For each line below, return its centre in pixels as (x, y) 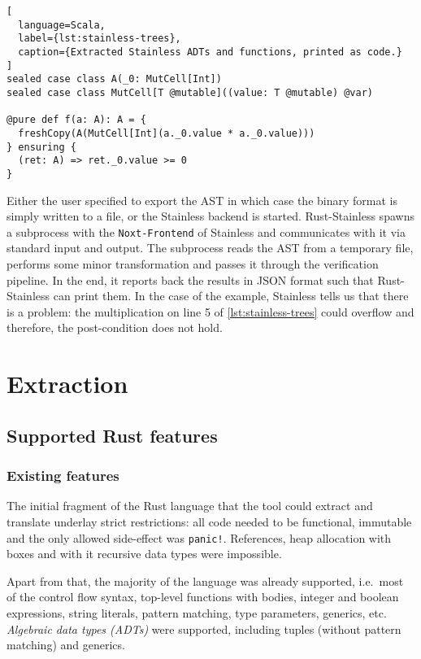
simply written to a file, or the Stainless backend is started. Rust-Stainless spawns (210, 216)
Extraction (67, 384)
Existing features (63, 476)
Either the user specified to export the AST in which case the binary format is (202, 200)
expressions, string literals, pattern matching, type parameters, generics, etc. (197, 612)
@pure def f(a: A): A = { (76, 120)
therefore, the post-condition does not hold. (115, 327)
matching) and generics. (66, 645)
